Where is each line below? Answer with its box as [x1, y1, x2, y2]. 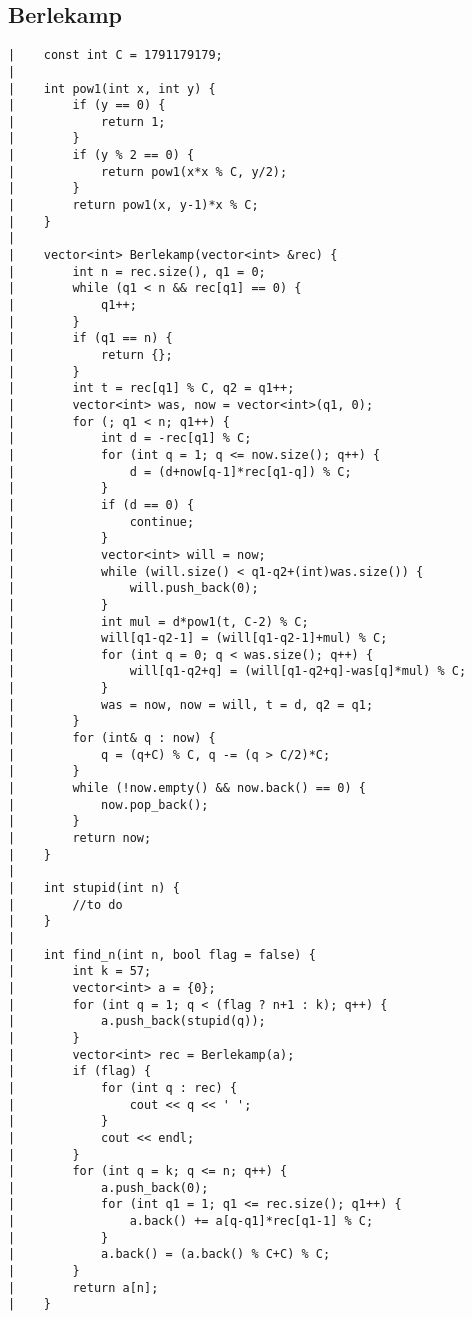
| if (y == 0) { [8, 98, 166, 113]
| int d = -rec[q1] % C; [8, 431, 252, 446]
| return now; [8, 831, 152, 846]
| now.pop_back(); [8, 797, 209, 812]
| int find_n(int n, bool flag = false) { [8, 947, 316, 962]
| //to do [8, 897, 123, 912]
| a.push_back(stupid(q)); [8, 1014, 266, 1029]
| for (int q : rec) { [8, 1080, 238, 1095]
